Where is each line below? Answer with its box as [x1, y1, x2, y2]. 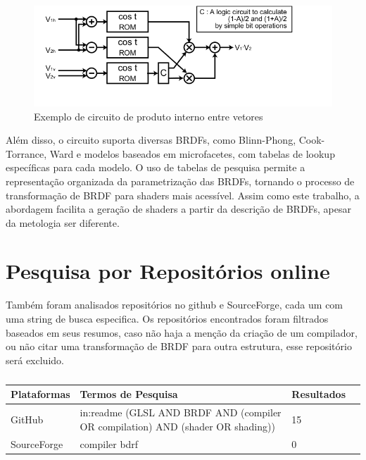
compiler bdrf [80, 436, 139, 451]
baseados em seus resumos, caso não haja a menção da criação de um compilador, [6, 325, 358, 340]
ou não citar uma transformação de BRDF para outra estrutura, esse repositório [6, 339, 352, 354]
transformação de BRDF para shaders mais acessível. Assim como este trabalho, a [6, 187, 360, 202]
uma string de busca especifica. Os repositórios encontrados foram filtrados [6, 311, 329, 326]
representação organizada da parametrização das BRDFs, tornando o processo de [6, 173, 355, 188]
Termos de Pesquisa [80, 387, 178, 402]
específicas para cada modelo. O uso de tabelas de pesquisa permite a [6, 160, 305, 175]
